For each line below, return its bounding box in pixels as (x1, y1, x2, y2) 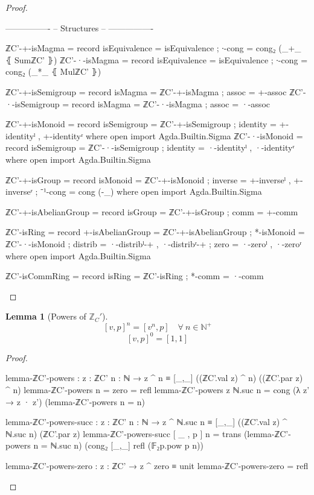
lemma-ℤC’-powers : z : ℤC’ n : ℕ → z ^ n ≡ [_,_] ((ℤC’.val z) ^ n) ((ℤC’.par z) (5, 371, 303, 384)
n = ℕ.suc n (33, 439, 79, 452)
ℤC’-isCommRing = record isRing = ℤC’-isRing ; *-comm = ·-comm (5, 270, 264, 282)
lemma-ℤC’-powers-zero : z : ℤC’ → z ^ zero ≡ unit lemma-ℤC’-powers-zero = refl (5, 459, 309, 472)
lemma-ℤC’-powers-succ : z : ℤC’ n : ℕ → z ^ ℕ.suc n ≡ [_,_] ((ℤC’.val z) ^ (5, 415, 287, 428)
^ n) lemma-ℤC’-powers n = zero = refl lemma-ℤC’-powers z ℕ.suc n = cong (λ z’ (5, 383, 310, 396)
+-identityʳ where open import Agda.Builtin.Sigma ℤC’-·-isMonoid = (43, 129, 303, 142)
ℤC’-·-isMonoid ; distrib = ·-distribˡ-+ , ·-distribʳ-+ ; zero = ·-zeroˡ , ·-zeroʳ (5, 237, 302, 250)
